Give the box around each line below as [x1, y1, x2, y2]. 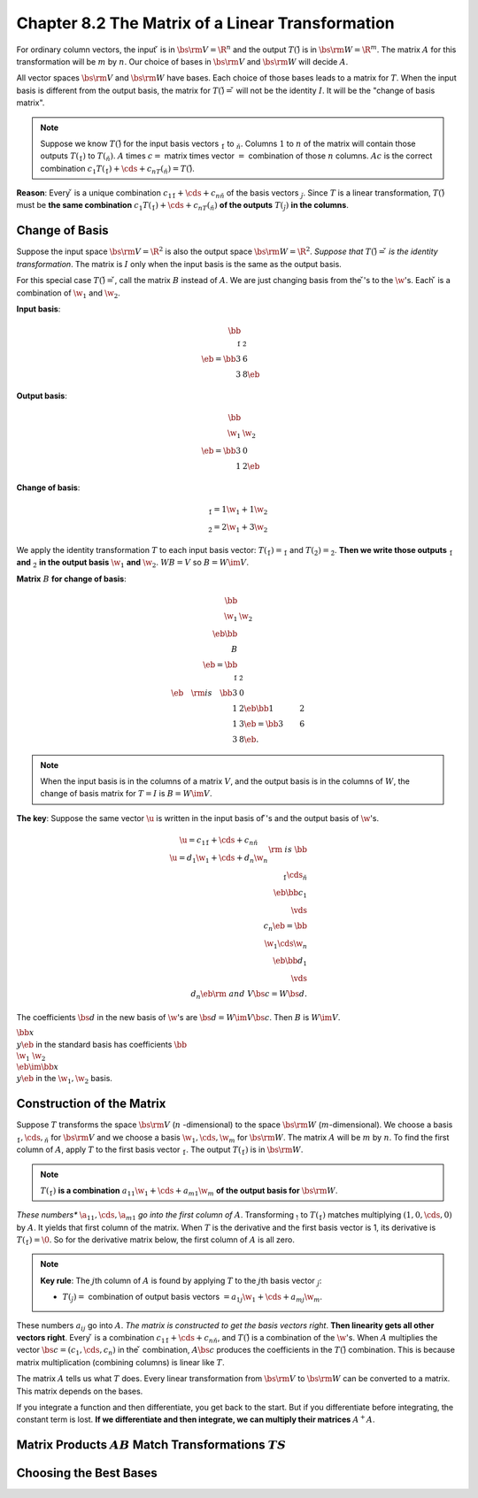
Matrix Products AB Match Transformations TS [16, 1438, 287, 1453]
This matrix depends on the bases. [16, 1386, 143, 1396]
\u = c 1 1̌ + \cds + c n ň [179, 834, 258, 847]
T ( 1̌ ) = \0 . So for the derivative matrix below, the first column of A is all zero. [16, 1234, 296, 1247]
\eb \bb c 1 [273, 887, 307, 900]
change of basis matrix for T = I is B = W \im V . [40, 788, 212, 799]
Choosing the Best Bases [16, 1465, 158, 1481]
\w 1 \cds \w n [264, 938, 307, 950]
